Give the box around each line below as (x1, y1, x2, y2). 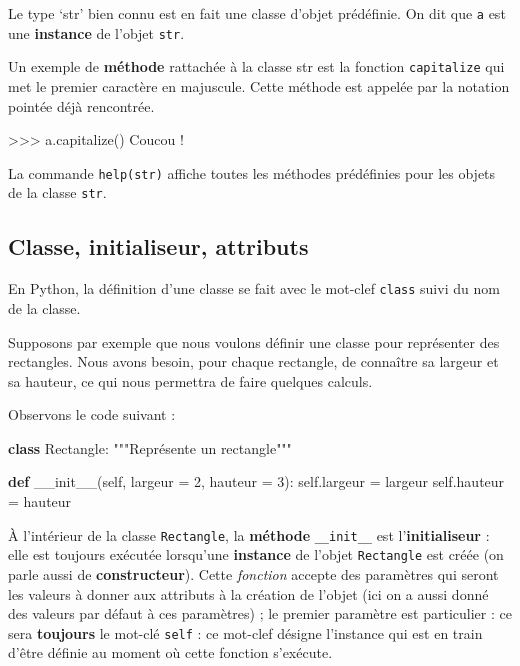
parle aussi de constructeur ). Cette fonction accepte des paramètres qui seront (8, 563, 499, 584)
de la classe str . (8, 182, 107, 203)
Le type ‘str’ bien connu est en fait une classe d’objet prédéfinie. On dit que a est (8, 3, 506, 23)
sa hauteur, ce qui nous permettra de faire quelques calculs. (8, 370, 373, 391)
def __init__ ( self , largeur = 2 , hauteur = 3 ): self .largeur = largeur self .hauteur (8, 471, 505, 492)
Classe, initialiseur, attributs (8, 231, 309, 262)
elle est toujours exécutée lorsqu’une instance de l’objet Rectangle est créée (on (8, 544, 504, 565)
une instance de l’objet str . (8, 22, 185, 43)
